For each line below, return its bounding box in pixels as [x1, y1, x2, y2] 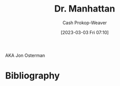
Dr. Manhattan [54, 3, 115, 15]
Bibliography [5, 70, 60, 81]
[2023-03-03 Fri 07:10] [61, 29, 109, 35]
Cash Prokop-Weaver [62, 20, 107, 26]
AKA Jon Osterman [5, 52, 45, 58]
